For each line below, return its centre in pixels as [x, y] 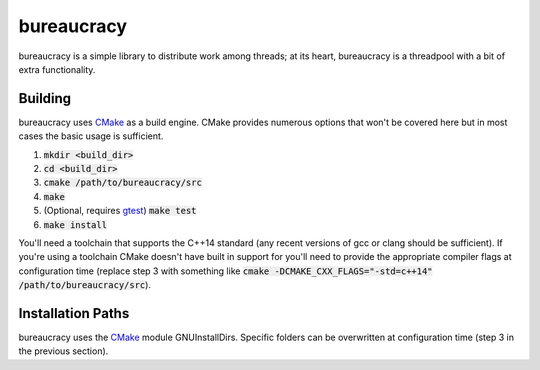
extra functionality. [57, 69]
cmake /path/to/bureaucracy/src [122, 183]
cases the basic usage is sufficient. [91, 136]
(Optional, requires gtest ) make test [120, 211]
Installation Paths [74, 313]
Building [45, 98]
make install [75, 224]
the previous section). [63, 351]
